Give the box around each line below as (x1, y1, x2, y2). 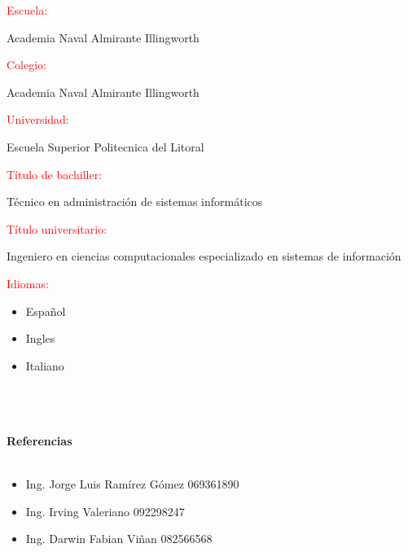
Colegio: (7, 56, 46, 73)
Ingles (25, 330, 55, 347)
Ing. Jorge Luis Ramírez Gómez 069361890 (25, 475, 239, 493)
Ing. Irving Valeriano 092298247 (25, 502, 185, 519)
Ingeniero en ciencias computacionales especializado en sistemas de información (7, 248, 401, 265)
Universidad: (7, 111, 69, 128)
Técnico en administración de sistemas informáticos (7, 193, 263, 210)
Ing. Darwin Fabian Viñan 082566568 (25, 530, 213, 547)
